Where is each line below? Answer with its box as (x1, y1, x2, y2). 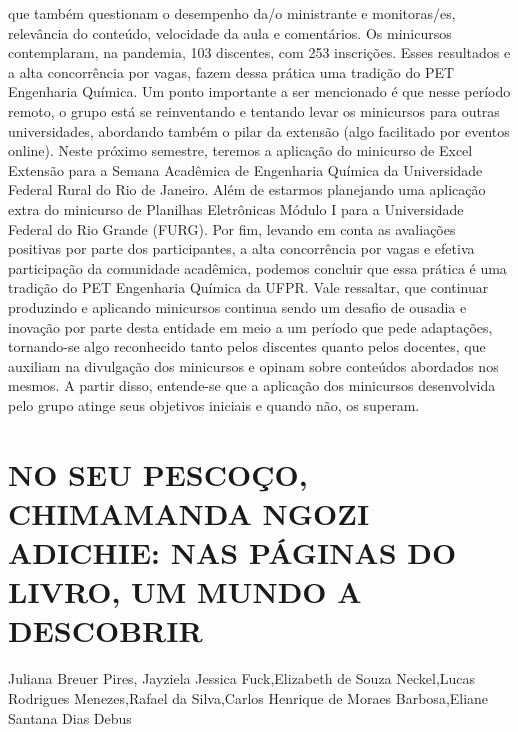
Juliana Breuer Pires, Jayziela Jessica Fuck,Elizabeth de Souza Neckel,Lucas (8, 668, 476, 689)
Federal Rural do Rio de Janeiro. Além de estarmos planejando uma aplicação (8, 179, 486, 200)
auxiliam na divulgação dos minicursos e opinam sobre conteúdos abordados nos (8, 355, 499, 376)
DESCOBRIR (8, 610, 203, 651)
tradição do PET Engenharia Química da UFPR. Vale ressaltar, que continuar (8, 277, 489, 298)
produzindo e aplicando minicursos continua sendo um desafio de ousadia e (8, 296, 467, 317)
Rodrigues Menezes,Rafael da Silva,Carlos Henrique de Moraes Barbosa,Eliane (8, 687, 489, 708)
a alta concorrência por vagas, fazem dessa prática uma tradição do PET (8, 61, 455, 82)
